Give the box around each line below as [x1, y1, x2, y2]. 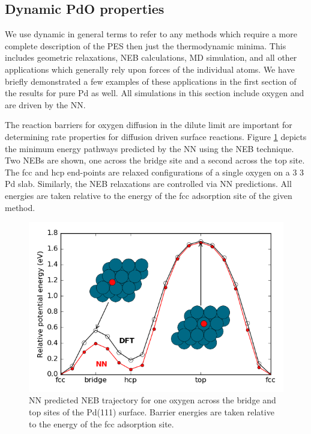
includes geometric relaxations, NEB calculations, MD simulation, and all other [5, 51, 297, 64]
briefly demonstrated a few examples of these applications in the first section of [5, 75, 297, 87]
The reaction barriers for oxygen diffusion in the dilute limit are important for [5, 118, 292, 131]
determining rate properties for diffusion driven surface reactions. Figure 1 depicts [5, 130, 307, 142]
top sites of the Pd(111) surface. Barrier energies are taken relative [29, 405, 274, 418]
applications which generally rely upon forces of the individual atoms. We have [5, 63, 295, 75]
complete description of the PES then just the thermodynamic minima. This [5, 39, 286, 52]
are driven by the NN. [5, 98, 86, 111]
